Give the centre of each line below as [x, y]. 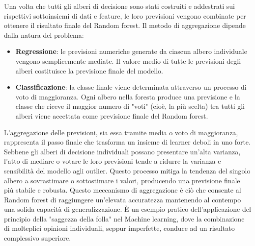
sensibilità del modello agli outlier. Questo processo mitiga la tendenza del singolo [127, 170]
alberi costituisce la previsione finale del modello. [89, 70]
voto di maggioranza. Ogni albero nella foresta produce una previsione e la [128, 96]
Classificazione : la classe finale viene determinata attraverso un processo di [131, 87]
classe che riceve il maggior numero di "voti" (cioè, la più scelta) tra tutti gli [130, 106]
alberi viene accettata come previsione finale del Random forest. [112, 115]
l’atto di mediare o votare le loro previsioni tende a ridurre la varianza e [113, 161]
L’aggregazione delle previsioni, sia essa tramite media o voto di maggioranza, [121, 132]
